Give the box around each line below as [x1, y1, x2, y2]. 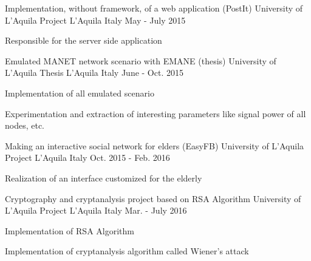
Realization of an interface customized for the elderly [5, 171, 202, 184]
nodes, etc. [5, 119, 45, 132]
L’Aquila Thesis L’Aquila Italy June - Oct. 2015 [5, 66, 183, 79]
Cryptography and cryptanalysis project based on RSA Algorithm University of [5, 192, 301, 205]
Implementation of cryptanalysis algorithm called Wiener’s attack [5, 245, 249, 257]
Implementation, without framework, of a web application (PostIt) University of [5, 2, 303, 14]
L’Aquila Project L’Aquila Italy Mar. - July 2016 [5, 204, 187, 217]
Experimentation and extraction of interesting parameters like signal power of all [5, 107, 306, 120]
